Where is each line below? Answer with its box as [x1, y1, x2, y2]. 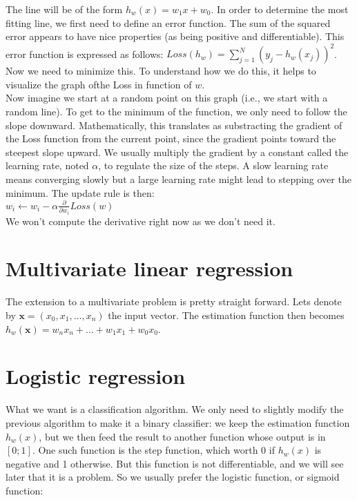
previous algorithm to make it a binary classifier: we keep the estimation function [6, 415, 350, 430]
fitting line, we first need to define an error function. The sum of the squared [6, 15, 331, 30]
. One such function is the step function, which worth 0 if [32, 443, 275, 457]
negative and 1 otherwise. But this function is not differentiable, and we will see [6, 456, 344, 470]
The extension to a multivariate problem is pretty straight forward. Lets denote [6, 294, 342, 309]
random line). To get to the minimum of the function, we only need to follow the [6, 104, 347, 119]
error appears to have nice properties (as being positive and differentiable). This [6, 29, 345, 44]
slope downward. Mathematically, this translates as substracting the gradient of [6, 117, 342, 132]
